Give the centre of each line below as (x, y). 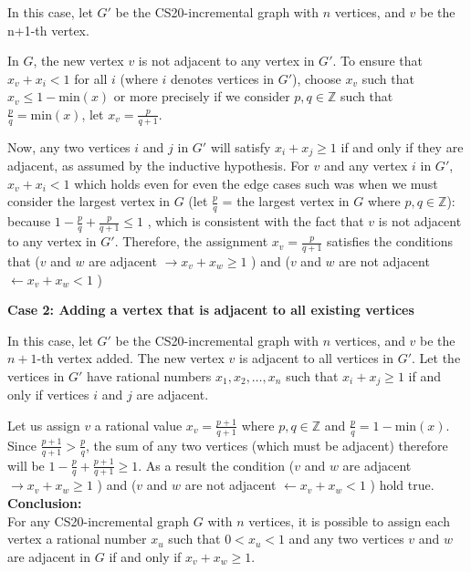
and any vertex (366, 166)
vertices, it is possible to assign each (349, 520)
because (29, 221)
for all (91, 78)
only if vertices (48, 395)
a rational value (138, 425)
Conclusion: (45, 503)
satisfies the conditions (390, 241)
